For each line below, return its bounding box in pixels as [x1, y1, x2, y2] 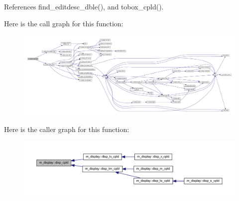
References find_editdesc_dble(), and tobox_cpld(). [4, 1, 164, 11]
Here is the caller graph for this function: [4, 124, 129, 134]
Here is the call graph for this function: [4, 18, 123, 28]
